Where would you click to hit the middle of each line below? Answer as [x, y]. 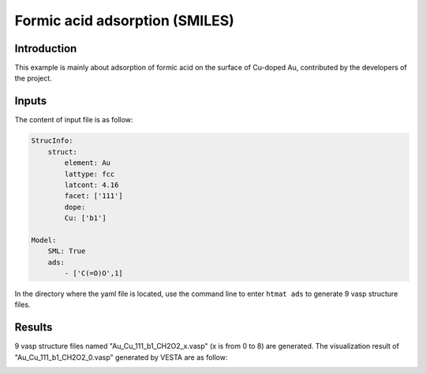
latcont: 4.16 [92, 185]
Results [34, 327]
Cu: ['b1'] [85, 218]
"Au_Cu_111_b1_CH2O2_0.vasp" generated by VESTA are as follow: [121, 357]
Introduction [46, 49]
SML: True [67, 251]
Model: [44, 240]
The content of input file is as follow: [74, 120]
